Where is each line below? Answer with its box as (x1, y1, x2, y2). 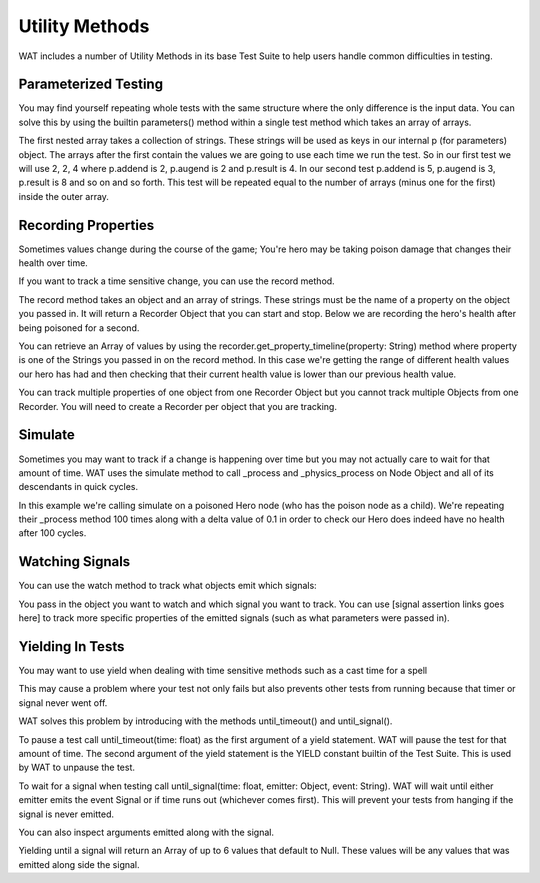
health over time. (18, 257, 89, 269)
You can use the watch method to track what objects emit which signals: (18, 580, 317, 592)
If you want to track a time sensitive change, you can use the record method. (18, 275, 335, 287)
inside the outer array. (18, 190, 110, 202)
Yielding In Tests (18, 638, 125, 655)
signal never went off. (18, 696, 108, 709)
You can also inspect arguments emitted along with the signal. (18, 826, 275, 838)
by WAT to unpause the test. (18, 761, 135, 774)
